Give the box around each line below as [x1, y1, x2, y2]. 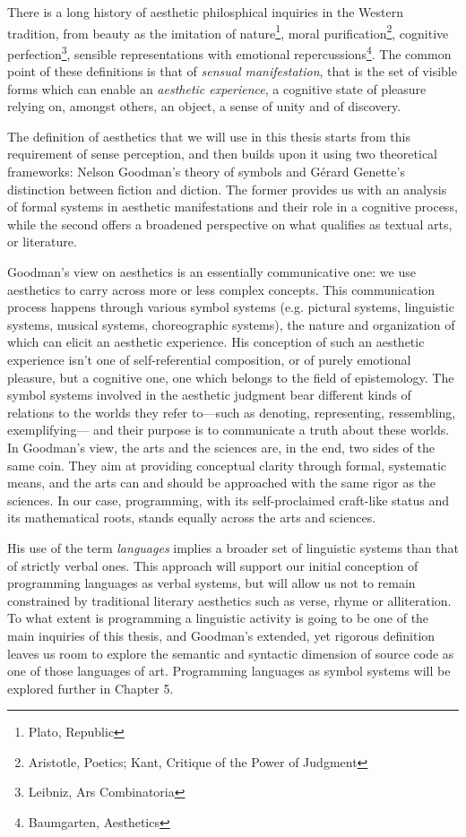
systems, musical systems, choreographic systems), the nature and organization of [7, 315, 455, 333]
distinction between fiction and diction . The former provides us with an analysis [7, 179, 447, 198]
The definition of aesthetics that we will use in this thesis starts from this [7, 126, 410, 145]
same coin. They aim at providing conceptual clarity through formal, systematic [7, 455, 446, 474]
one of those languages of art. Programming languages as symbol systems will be [7, 661, 451, 680]
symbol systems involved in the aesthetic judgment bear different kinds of [7, 385, 411, 404]
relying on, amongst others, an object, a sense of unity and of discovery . [7, 97, 401, 116]
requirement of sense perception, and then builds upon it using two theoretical [7, 144, 437, 163]
